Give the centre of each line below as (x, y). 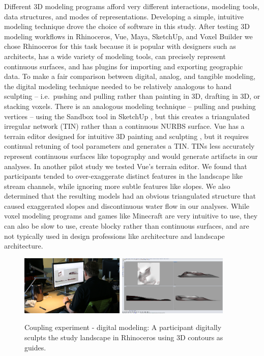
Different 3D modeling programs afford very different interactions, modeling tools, (132, 6)
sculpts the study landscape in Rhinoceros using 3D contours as (124, 337)
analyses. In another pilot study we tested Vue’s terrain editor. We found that (126, 166)
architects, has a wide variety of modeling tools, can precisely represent (115, 56)
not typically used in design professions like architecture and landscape (114, 236)
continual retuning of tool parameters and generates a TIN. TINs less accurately (129, 146)
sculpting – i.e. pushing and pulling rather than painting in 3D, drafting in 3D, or (132, 96)
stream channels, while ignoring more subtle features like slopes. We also (117, 186)
